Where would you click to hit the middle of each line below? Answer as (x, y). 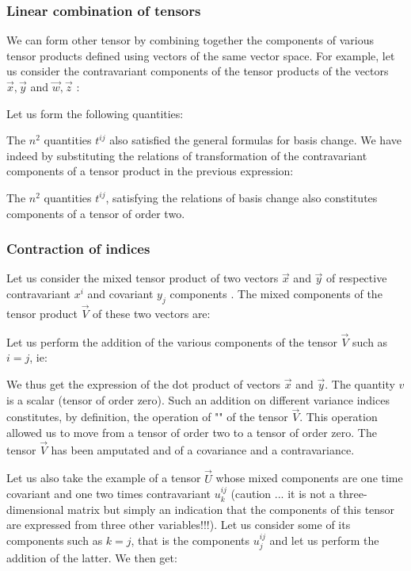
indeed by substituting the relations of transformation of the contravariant (187, 155)
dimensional (35, 509)
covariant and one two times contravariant (109, 494)
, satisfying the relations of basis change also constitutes (242, 197)
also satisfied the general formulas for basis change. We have (255, 140)
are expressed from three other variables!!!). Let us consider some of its (179, 525)
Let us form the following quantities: (95, 113)
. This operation (339, 417)
